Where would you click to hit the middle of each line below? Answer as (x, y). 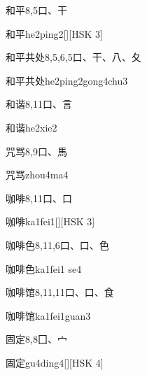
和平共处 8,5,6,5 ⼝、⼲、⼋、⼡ (73, 57)
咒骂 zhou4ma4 (37, 175)
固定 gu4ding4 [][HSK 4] (55, 362)
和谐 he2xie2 (31, 127)
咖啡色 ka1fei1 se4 (44, 268)
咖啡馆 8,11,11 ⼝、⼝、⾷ (60, 292)
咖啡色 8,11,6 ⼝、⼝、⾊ (57, 245)
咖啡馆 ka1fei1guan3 (48, 315)
